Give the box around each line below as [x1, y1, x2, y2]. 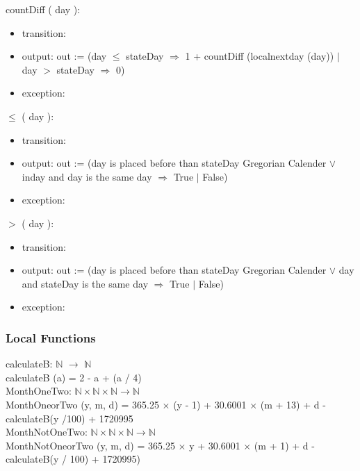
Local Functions [6, 329, 96, 346]
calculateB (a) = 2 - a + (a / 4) [6, 370, 142, 384]
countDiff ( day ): [6, 2, 81, 16]
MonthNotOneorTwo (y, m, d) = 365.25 [6, 438, 175, 452]
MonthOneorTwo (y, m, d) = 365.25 [6, 397, 159, 411]
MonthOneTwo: [6, 383, 72, 398]
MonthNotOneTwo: [6, 424, 88, 439]
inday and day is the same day [22, 169, 152, 183]
